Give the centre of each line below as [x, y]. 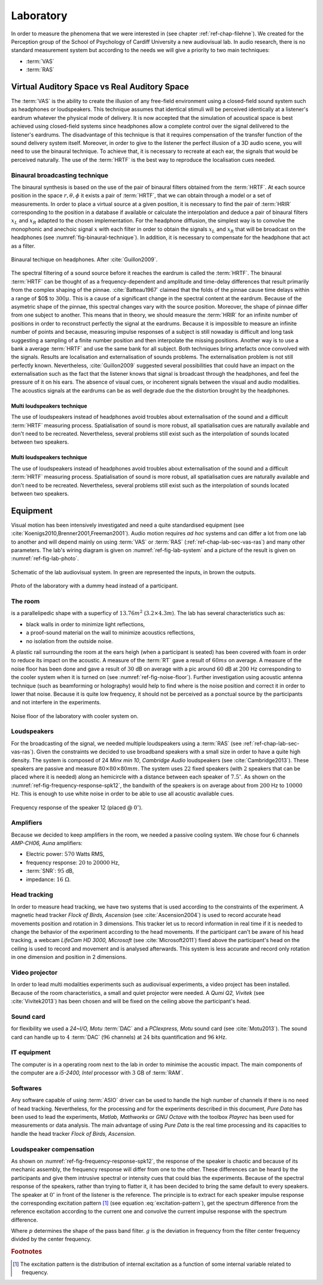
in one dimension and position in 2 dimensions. [69, 957]
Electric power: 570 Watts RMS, [65, 854]
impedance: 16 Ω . [48, 879]
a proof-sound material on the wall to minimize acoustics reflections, [111, 633]
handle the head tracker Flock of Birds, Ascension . [73, 1133]
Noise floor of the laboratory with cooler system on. [75, 716]
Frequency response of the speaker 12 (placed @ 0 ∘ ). [77, 807]
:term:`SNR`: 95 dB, [50, 871]
